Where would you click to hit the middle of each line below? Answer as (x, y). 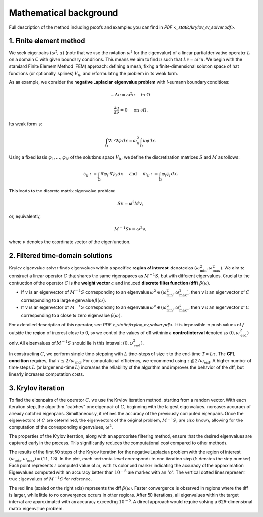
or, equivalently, (25, 216)
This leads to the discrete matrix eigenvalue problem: (62, 191)
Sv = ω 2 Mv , (131, 203)
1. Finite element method (47, 41)
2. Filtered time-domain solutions (60, 256)
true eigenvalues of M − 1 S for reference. (50, 479)
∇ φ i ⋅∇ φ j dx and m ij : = (129, 174)
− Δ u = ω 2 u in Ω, (131, 94)
